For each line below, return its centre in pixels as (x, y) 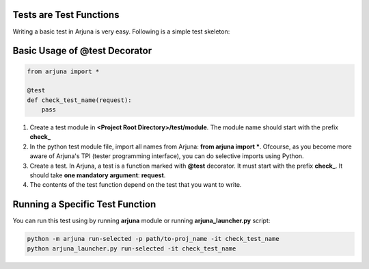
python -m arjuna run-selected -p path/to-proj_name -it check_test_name (153, 239)
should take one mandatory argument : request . (98, 175)
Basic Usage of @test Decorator (82, 51)
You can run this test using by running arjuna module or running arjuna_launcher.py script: (141, 221)
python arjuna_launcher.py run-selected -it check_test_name (132, 248)
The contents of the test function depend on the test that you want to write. (136, 185)
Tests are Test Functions (66, 15)
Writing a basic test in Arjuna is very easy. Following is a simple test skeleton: (121, 31)
